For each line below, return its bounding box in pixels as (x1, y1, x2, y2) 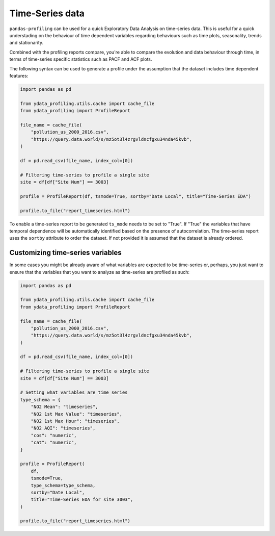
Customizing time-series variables (9, 248, 122, 257)
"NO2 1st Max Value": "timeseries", (31, 411, 122, 417)
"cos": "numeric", (31, 432, 77, 438)
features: (9, 72, 29, 79)
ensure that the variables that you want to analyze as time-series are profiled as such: (9, 269, 190, 275)
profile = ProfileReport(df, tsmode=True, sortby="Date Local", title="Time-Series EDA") (20, 193, 252, 199)
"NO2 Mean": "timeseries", (31, 404, 99, 410)
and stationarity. (9, 40, 43, 46)
